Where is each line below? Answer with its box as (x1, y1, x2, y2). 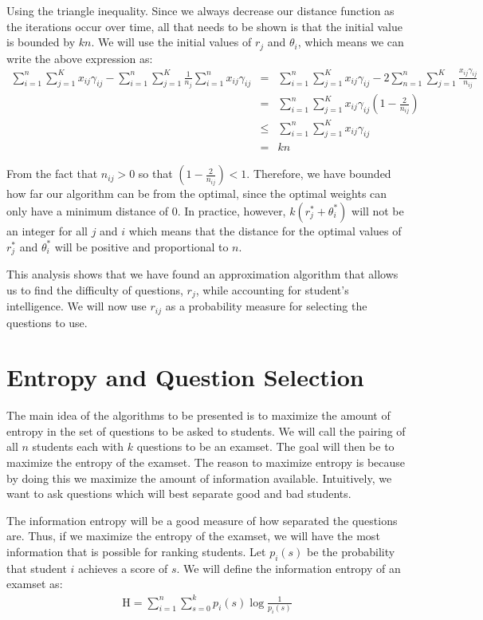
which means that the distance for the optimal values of (128, 222, 402, 239)
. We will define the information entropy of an (176, 559, 401, 576)
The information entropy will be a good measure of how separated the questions (6, 511, 398, 528)
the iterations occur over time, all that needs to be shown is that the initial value (6, 18, 403, 34)
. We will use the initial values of (91, 34, 252, 50)
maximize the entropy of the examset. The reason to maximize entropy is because (6, 454, 406, 471)
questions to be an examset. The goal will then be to (136, 438, 395, 455)
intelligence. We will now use (6, 298, 147, 314)
